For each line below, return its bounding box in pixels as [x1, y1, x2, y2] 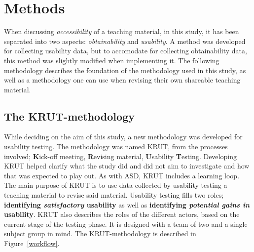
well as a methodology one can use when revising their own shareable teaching [4, 75, 241, 85]
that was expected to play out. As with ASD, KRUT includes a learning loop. [4, 170, 240, 180]
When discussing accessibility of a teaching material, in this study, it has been [4, 26, 239, 37]
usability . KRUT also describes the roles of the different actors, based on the [4, 209, 240, 219]
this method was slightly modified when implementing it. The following [4, 55, 219, 65]
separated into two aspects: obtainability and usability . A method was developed [4, 36, 246, 46]
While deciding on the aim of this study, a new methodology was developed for [4, 131, 243, 142]
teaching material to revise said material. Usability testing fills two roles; [4, 190, 224, 200]
